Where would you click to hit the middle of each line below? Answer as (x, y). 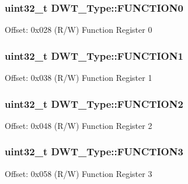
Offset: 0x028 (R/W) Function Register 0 (79, 30)
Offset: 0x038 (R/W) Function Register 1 (79, 78)
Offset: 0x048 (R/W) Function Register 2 (79, 125)
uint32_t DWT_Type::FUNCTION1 (94, 55)
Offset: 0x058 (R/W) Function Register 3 (79, 173)
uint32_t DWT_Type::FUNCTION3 (94, 151)
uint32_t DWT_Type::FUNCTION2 (94, 103)
